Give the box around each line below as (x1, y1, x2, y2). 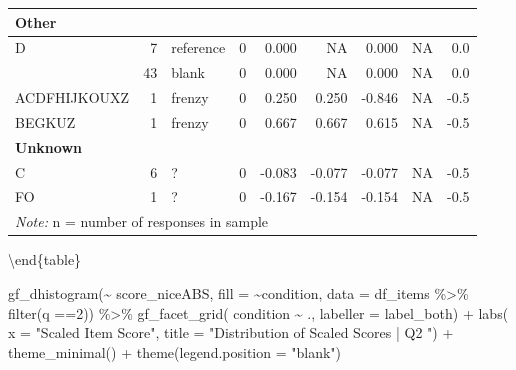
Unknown (15, 136, 82, 157)
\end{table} (8, 249, 82, 270)
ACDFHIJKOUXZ (15, 87, 130, 108)
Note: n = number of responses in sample (15, 211, 269, 232)
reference (171, 37, 226, 58)
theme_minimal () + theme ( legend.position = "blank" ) (8, 341, 342, 362)
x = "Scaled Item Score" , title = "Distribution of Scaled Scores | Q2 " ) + (8, 322, 454, 343)
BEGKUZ (15, 111, 76, 132)
